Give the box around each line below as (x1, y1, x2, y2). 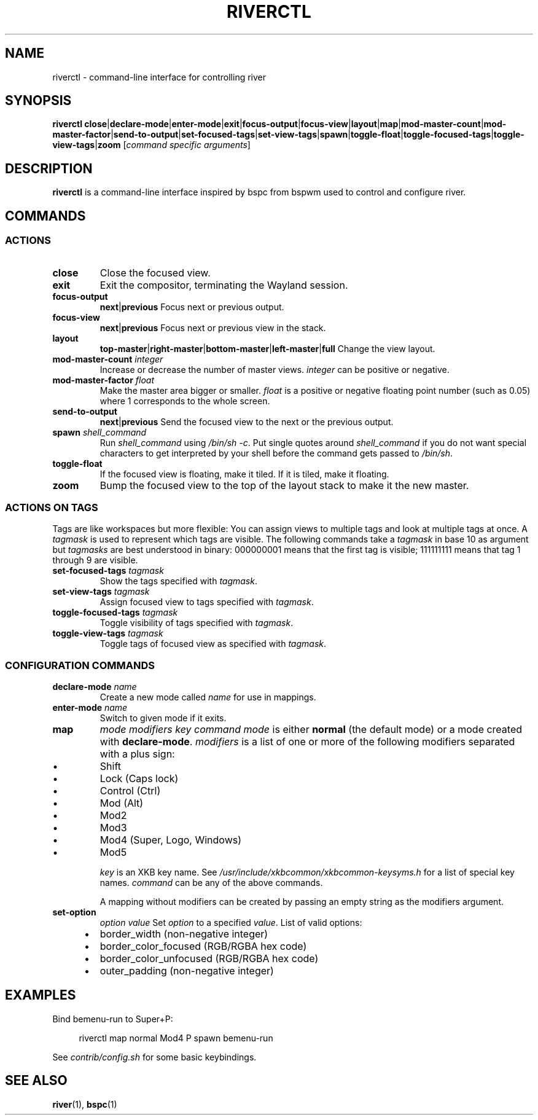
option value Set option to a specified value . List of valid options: (99, 917, 362, 928)
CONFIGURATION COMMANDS (5, 659, 155, 672)
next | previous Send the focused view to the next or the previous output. (99, 416, 394, 427)
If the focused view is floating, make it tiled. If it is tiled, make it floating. (99, 468, 389, 479)
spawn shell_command (52, 426, 147, 437)
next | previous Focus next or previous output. (99, 301, 284, 312)
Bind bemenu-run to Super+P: (52, 1013, 173, 1024)
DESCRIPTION (5, 160, 93, 176)
